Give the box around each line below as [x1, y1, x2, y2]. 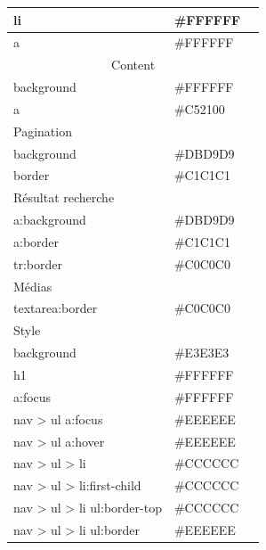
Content [111, 55, 156, 74]
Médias [13, 276, 52, 295]
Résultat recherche [13, 188, 115, 207]
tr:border [13, 254, 62, 273]
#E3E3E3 [173, 343, 230, 362]
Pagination [13, 121, 72, 140]
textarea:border [13, 299, 98, 317]
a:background [13, 210, 86, 229]
